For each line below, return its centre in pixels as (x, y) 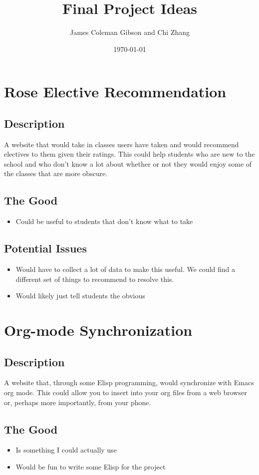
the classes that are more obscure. (56, 173)
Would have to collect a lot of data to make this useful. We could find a (126, 269)
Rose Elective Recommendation (115, 92)
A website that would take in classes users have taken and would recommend (122, 144)
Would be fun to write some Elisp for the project (91, 467)
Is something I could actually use (66, 450)
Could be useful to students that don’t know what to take (104, 221)
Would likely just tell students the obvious (80, 296)
